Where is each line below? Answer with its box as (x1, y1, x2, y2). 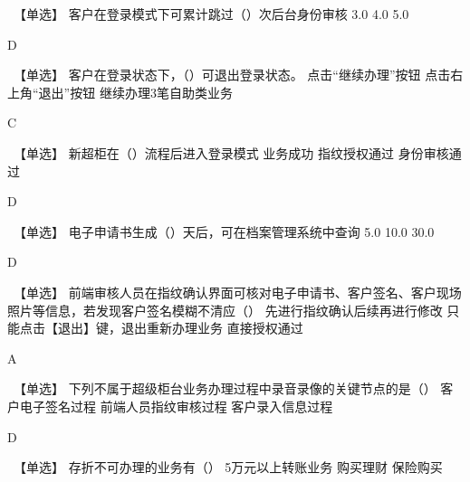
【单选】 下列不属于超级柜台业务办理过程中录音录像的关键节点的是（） (19, 379, 436, 398)
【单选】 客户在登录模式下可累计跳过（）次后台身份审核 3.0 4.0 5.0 (19, 5, 409, 23)
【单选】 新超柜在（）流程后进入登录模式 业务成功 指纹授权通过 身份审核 (19, 143, 449, 162)
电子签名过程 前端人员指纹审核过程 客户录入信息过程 (19, 396, 333, 415)
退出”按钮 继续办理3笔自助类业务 (38, 82, 233, 101)
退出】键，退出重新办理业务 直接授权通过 (57, 318, 303, 337)
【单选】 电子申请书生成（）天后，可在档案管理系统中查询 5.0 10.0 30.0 (19, 222, 435, 241)
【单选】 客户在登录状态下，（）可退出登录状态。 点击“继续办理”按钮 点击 (19, 65, 451, 84)
